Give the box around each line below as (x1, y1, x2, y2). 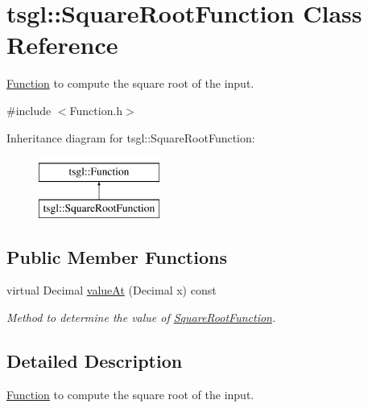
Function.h (69, 101, 123, 118)
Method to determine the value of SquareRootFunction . (6, 309, 276, 326)
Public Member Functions (6, 244, 227, 269)
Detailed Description (6, 348, 183, 373)
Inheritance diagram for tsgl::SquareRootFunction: (6, 129, 255, 146)
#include (6, 101, 52, 118)
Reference (6, 28, 118, 61)
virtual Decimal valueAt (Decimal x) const (6, 282, 217, 299)
